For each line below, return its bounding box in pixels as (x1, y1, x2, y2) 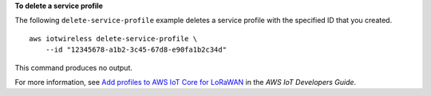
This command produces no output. (14, 63, 133, 72)
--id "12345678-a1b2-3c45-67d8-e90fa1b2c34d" (45, 45, 227, 55)
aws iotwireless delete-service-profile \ (29, 34, 198, 43)
